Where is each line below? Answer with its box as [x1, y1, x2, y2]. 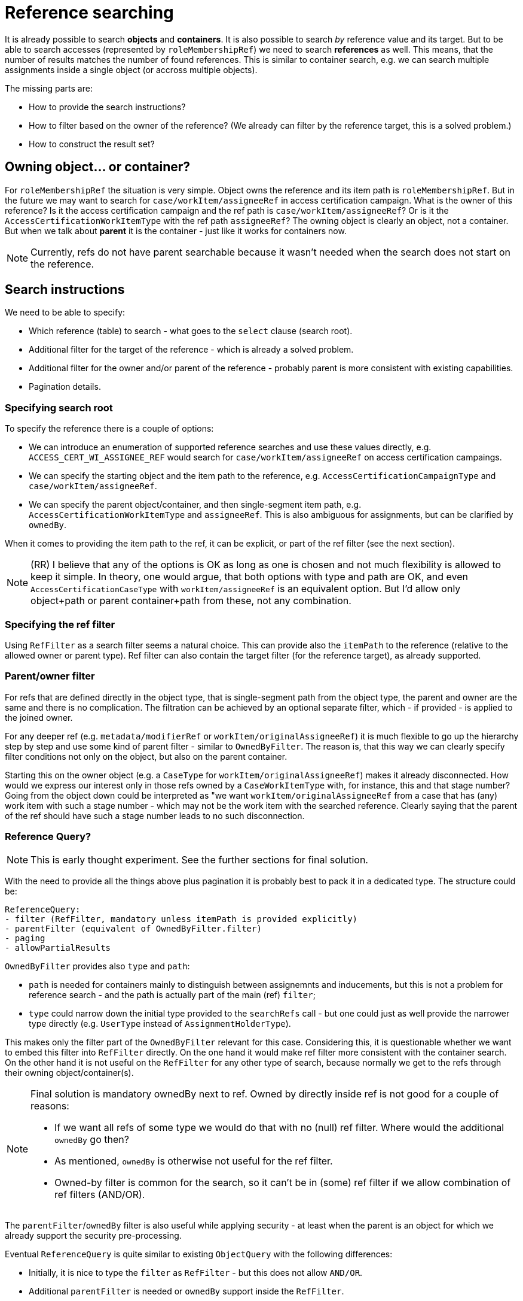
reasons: [30, 1100, 69, 1112]
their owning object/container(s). [5, 1068, 134, 1078]
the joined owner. [5, 712, 73, 723]
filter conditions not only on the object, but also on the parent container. [5, 751, 288, 762]
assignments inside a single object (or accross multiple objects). [5, 64, 258, 75]
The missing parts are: [5, 83, 93, 93]
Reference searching [5, 2, 174, 23]
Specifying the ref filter [5, 618, 115, 630]
